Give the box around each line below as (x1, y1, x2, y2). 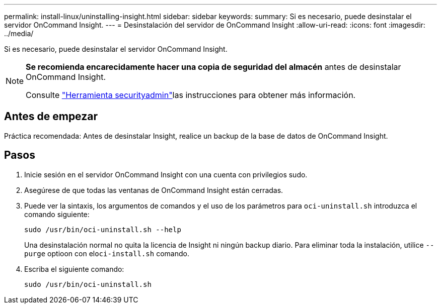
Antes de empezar (4, 110, 98, 123)
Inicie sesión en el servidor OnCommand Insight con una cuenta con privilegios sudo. (24, 170, 308, 179)
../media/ (4, 29, 34, 38)
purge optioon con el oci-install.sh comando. (24, 249, 189, 258)
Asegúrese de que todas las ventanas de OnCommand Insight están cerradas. (24, 185, 283, 194)
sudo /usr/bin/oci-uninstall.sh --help (24, 225, 181, 234)
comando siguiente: (24, 210, 90, 219)
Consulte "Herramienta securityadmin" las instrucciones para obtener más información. (26, 90, 356, 100)
